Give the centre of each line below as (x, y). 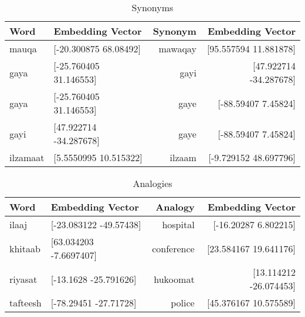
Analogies (152, 183)
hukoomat (174, 279)
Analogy (175, 207)
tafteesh (26, 303)
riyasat (23, 279)
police (183, 303)
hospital (178, 224)
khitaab (25, 248)
